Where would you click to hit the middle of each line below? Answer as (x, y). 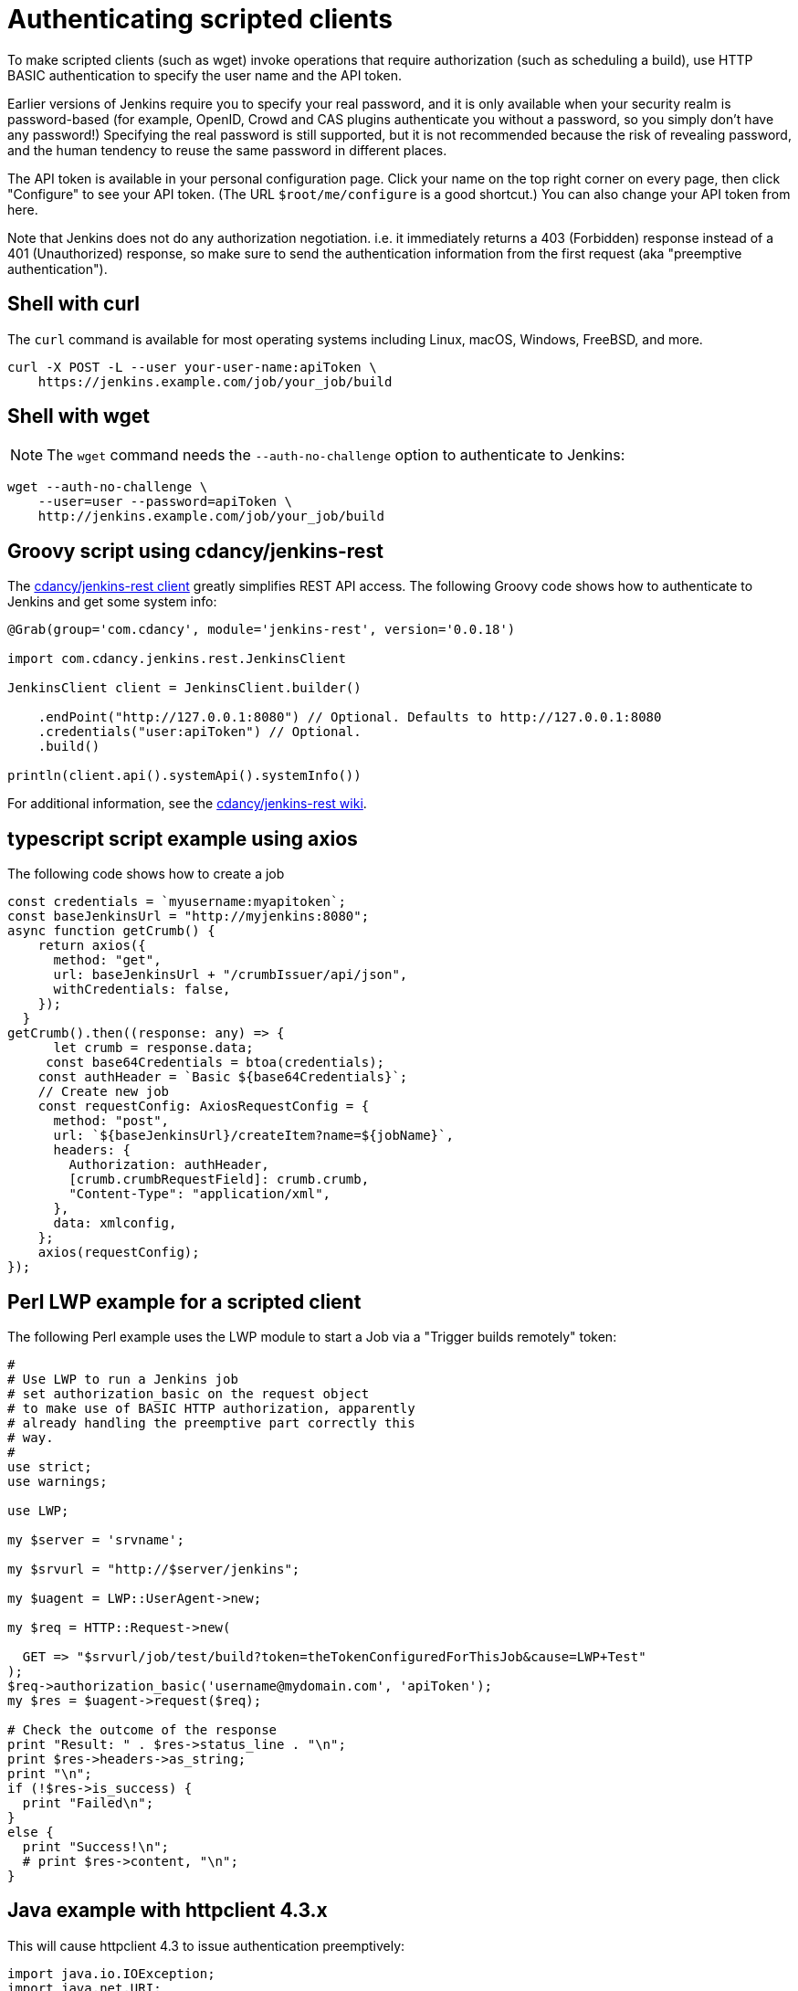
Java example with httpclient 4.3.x (168, 1911)
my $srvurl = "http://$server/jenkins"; (154, 1569)
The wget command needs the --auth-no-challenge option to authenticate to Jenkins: (336, 455)
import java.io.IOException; (111, 1973)
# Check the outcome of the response (142, 1729)
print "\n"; (50, 1773)
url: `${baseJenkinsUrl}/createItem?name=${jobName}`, (253, 1136)
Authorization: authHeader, (169, 1165)
